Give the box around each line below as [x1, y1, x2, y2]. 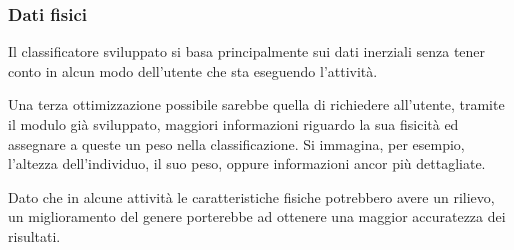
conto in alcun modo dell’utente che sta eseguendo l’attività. [8, 60, 378, 81]
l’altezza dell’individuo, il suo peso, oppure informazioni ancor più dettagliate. [8, 153, 486, 174]
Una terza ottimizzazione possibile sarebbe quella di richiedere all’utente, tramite [8, 94, 505, 115]
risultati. [8, 225, 61, 246]
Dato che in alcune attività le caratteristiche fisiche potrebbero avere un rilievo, [8, 186, 495, 207]
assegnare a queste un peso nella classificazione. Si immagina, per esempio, [8, 133, 465, 154]
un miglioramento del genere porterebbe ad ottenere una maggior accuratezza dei [8, 206, 506, 227]
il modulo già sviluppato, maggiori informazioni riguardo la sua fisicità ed [8, 114, 459, 134]
